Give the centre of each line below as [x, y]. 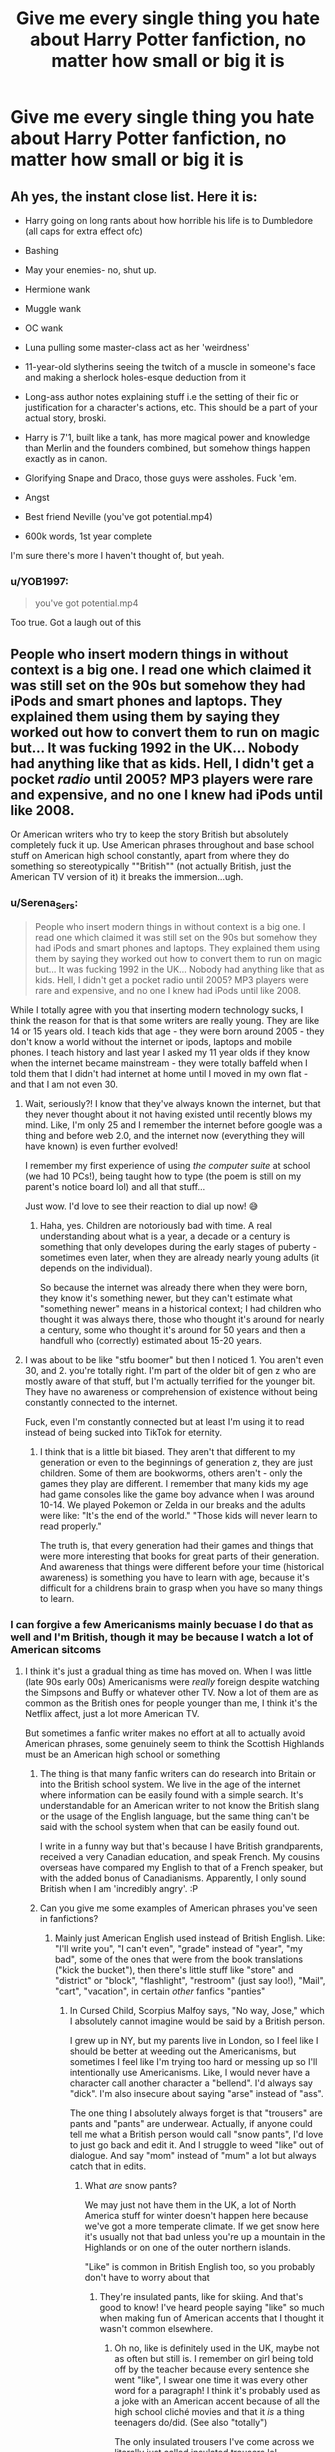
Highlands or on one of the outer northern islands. [188, 2247]
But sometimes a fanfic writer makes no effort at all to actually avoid [165, 1733]
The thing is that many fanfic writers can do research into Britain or [178, 1773]
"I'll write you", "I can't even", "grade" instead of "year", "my [178, 1948]
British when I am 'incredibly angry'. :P [118, 1888]
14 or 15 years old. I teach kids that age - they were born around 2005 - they [167, 1031]
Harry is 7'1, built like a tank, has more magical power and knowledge [167, 437]
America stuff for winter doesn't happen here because [196, 2215]
